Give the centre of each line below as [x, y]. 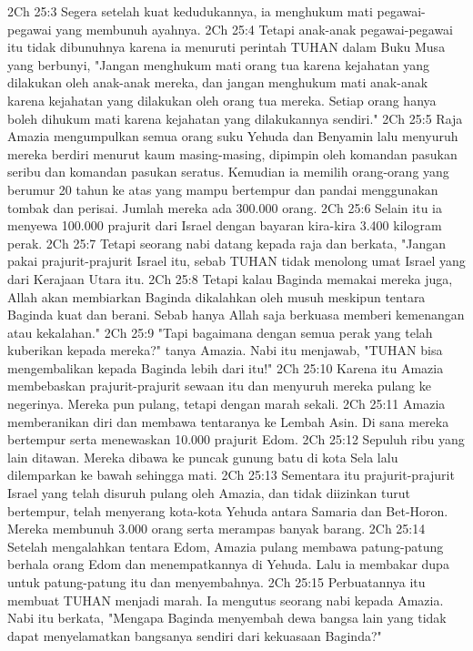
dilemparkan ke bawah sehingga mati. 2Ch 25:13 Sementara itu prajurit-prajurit [231, 475]
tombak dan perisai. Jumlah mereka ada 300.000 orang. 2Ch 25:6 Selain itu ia [225, 207]
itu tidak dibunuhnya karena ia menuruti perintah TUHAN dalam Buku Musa [226, 47]
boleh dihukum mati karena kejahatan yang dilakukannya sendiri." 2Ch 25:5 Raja [235, 118]
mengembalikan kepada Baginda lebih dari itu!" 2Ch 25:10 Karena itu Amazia [226, 367]
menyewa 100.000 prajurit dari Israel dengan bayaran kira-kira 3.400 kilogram [225, 225]
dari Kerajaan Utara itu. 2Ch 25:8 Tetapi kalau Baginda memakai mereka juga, [230, 278]
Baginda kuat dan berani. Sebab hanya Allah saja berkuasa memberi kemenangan [236, 315]
